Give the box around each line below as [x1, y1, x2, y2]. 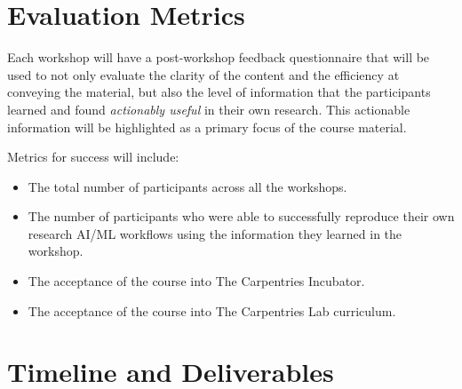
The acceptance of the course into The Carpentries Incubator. [28, 272, 365, 290]
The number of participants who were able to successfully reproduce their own [28, 207, 455, 226]
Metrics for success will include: [7, 147, 179, 166]
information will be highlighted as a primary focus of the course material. [7, 117, 407, 136]
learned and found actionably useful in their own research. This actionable [7, 99, 410, 118]
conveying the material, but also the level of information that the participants [7, 83, 431, 101]
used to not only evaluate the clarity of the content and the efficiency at [7, 65, 400, 83]
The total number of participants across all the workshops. [28, 177, 347, 195]
